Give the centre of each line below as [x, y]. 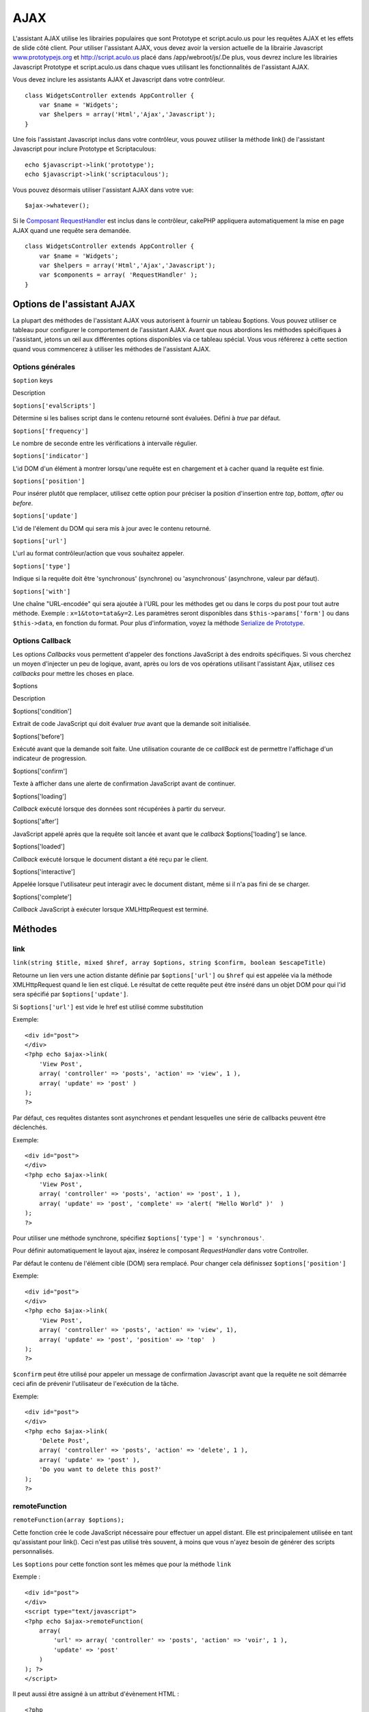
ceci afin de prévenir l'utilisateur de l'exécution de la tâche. [96, 1384]
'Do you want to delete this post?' [100, 1470]
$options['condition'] [42, 711]
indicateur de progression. [50, 758]
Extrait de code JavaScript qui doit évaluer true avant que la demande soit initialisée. [132, 724]
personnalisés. [33, 1552]
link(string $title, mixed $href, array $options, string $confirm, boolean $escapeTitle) [169, 963]
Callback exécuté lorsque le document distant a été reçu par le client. [110, 859]
